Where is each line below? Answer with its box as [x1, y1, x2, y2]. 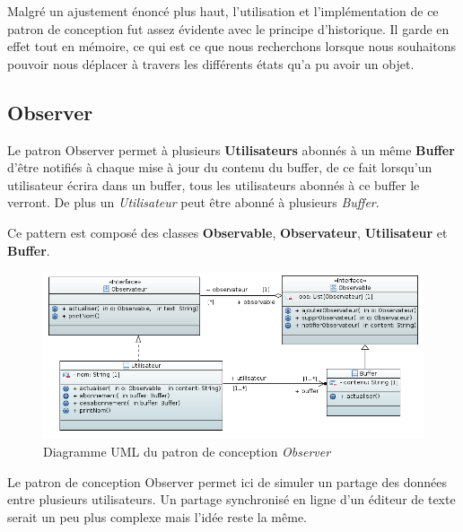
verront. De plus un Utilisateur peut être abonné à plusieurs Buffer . [7, 193, 380, 212]
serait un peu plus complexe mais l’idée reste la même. [7, 507, 307, 526]
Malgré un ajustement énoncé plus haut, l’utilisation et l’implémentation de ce [7, 2, 439, 20]
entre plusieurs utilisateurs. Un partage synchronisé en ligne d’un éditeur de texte [7, 490, 456, 509]
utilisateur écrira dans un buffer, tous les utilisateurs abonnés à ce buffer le [7, 175, 420, 194]
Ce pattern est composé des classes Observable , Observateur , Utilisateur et [7, 222, 448, 241]
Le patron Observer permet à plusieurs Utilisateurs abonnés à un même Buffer [7, 140, 455, 159]
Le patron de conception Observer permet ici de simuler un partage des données [7, 472, 447, 491]
